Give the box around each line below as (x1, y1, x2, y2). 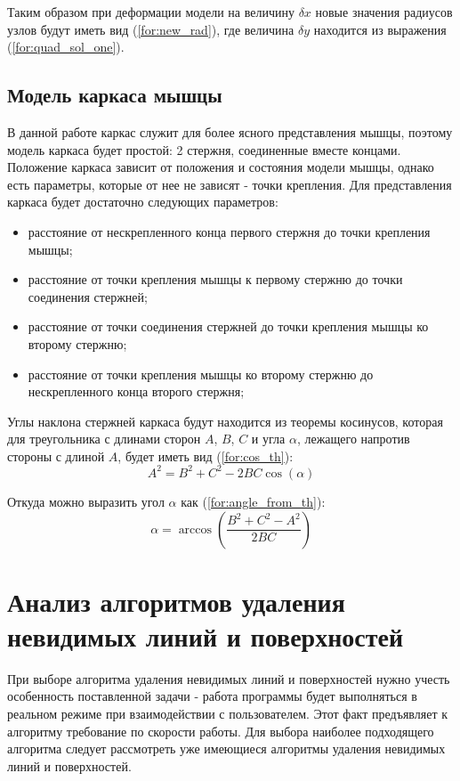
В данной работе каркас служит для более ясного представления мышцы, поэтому (7, 122, 453, 141)
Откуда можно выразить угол (7, 492, 165, 510)
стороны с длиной (7, 446, 105, 465)
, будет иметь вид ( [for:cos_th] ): (117, 446, 294, 465)
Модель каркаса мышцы (7, 81, 222, 109)
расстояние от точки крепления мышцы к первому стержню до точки (28, 270, 403, 289)
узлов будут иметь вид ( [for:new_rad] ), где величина (7, 20, 295, 38)
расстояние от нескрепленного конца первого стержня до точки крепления (28, 222, 431, 240)
